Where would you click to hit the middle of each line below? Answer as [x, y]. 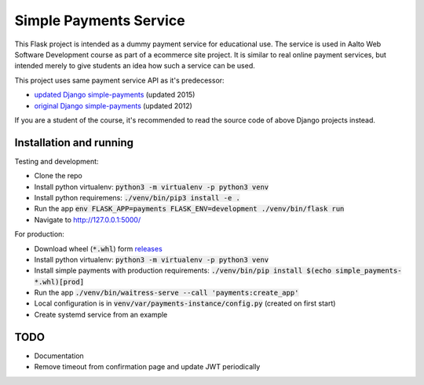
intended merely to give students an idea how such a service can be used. [135, 66]
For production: [39, 234]
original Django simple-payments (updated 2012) [113, 105]
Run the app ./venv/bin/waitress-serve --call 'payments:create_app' [166, 293]
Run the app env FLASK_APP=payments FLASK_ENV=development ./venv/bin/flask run [189, 209]
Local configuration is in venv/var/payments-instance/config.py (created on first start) [185, 303]
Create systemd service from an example [101, 314]
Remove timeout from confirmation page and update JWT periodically [147, 367]
